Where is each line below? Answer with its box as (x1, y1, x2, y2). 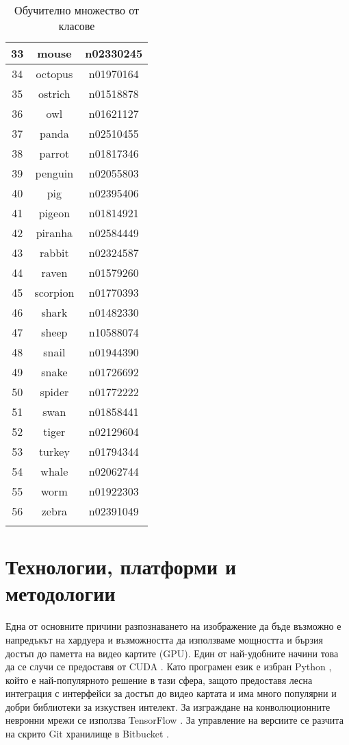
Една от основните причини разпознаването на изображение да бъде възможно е (5, 619, 341, 633)
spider (40, 384, 69, 400)
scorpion (34, 284, 75, 300)
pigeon (38, 205, 70, 221)
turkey (38, 443, 70, 459)
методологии (5, 579, 116, 607)
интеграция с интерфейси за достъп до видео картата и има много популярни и (5, 686, 337, 700)
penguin (35, 165, 74, 181)
